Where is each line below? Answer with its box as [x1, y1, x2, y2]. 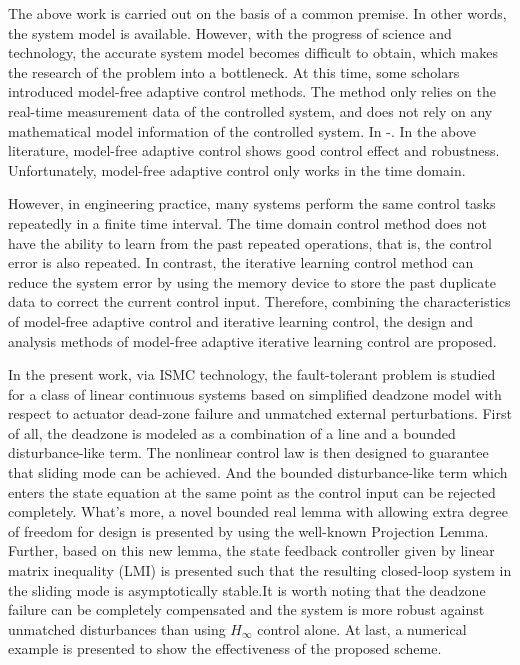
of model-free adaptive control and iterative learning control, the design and [8, 310, 474, 331]
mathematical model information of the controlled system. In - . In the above [8, 120, 477, 141]
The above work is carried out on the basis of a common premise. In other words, [8, 3, 507, 23]
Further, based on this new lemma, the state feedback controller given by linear [8, 540, 495, 561]
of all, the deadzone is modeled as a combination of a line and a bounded [8, 422, 456, 443]
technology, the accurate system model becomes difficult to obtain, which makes [8, 42, 498, 63]
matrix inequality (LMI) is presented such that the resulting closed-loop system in [8, 560, 512, 581]
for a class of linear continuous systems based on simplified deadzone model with [8, 383, 502, 404]
